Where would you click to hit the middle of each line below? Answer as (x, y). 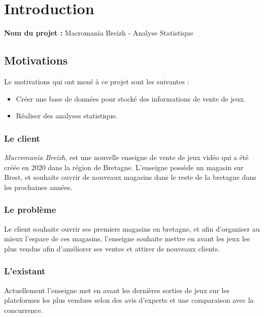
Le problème (30, 210)
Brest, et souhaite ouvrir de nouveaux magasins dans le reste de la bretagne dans (130, 177)
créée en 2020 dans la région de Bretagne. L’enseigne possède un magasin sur (124, 167)
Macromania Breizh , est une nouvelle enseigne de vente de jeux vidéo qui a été (126, 157)
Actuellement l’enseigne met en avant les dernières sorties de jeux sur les (117, 290)
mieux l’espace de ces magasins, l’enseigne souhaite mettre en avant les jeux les (127, 239)
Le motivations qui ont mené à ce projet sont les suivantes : (97, 81)
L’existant (25, 271)
